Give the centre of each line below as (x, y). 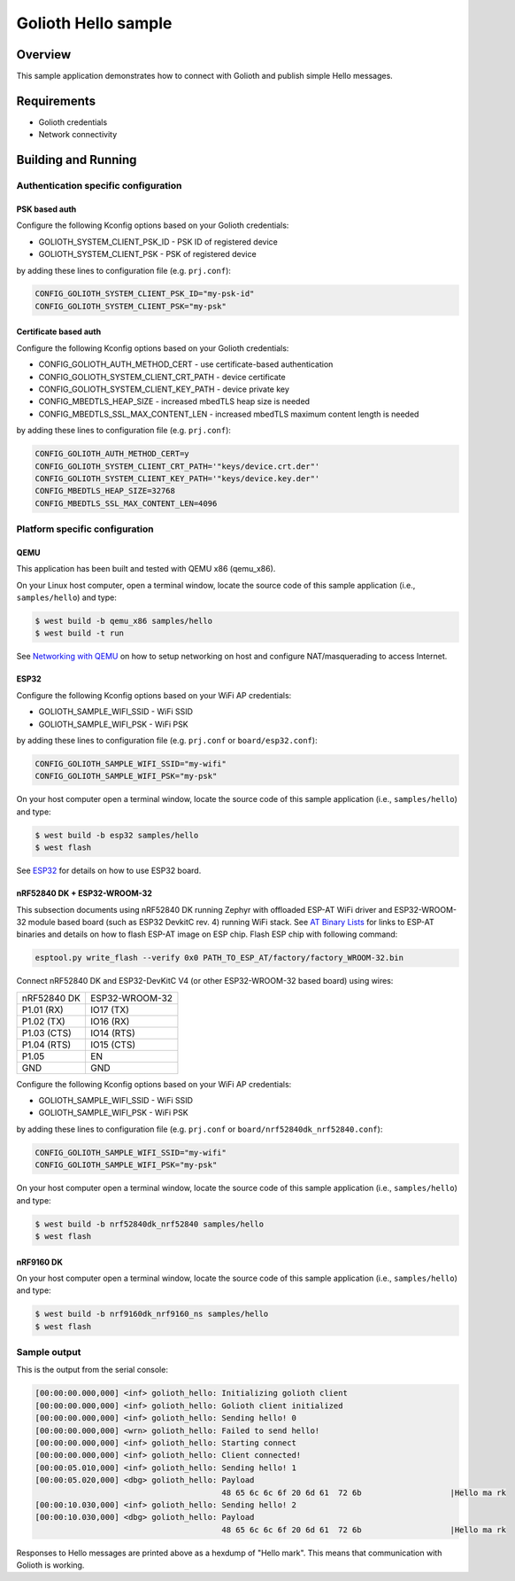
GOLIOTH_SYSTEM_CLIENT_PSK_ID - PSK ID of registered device (158, 241)
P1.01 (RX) (42, 1009)
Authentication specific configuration (99, 186)
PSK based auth (46, 209)
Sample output (49, 1352)
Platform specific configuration (85, 529)
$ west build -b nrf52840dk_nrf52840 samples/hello (150, 1224)
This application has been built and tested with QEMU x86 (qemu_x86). (146, 569)
